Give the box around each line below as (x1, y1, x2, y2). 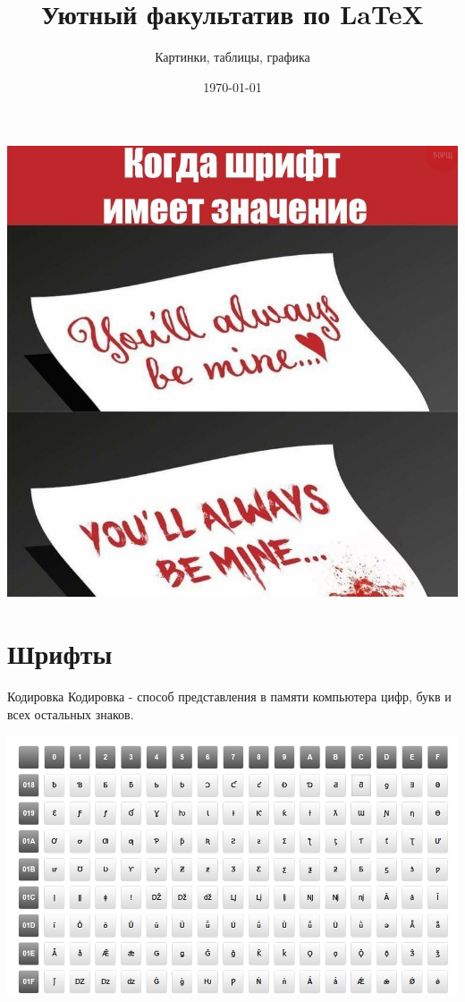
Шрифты (7, 635, 113, 672)
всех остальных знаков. (7, 704, 134, 723)
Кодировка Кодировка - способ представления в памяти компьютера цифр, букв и (7, 687, 452, 706)
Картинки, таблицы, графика (155, 47, 310, 66)
